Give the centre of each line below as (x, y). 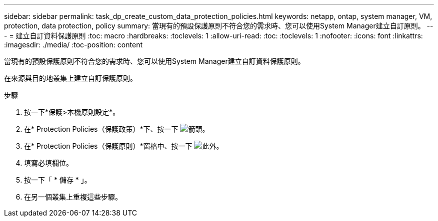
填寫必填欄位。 (48, 163)
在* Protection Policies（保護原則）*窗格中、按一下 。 (124, 146)
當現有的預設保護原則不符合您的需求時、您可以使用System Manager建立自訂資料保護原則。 (154, 61)
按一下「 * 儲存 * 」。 (58, 180)
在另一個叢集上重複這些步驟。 (73, 197)
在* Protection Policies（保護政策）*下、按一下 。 (117, 129)
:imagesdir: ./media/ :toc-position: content (73, 45)
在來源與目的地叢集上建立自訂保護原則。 (70, 78)
